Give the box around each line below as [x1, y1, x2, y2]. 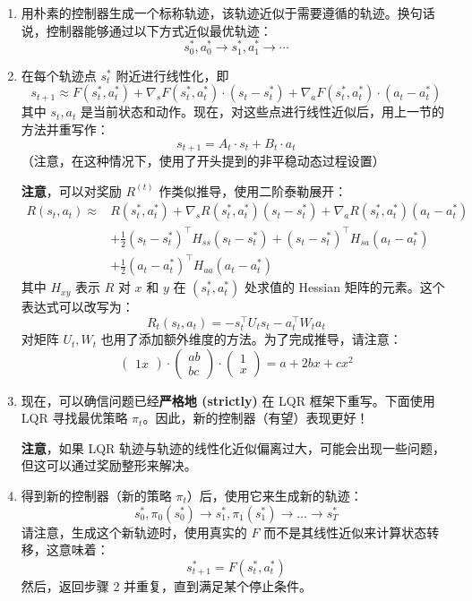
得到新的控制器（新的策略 [21, 486, 172, 505]
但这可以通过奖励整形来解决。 [21, 456, 197, 475]
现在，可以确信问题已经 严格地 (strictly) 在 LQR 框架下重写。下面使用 [21, 391, 435, 409]
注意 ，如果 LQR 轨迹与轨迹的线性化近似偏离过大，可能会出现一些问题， [21, 438, 446, 457]
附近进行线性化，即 [116, 65, 229, 84]
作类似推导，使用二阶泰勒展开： [159, 181, 348, 200]
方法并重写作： [21, 119, 109, 138]
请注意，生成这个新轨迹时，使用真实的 [21, 522, 247, 541]
